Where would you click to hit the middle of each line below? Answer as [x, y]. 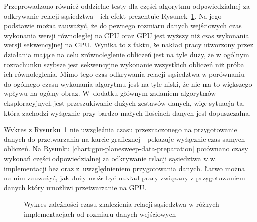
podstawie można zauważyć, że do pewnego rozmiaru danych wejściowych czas [123, 25]
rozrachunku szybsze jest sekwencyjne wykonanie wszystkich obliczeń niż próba [124, 64]
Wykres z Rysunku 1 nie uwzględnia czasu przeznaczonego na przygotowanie [121, 129]
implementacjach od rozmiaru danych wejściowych [100, 213]
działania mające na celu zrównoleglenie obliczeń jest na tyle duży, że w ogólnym [127, 54]
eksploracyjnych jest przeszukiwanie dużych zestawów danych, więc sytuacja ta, [125, 103]
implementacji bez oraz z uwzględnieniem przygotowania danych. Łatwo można [125, 168]
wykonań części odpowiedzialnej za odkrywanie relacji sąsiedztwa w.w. [111, 158]
